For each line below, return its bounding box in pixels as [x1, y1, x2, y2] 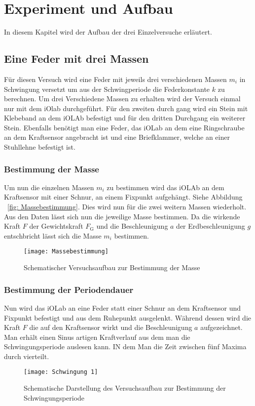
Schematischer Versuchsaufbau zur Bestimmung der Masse [24, 262, 200, 273]
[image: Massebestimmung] [24, 248, 109, 255]
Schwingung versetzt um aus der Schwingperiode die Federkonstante [4, 83, 210, 94]
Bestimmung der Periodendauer [4, 283, 134, 295]
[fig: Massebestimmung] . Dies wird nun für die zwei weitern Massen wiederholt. [7, 202, 247, 212]
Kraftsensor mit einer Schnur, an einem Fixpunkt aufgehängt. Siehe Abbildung [4, 192, 243, 202]
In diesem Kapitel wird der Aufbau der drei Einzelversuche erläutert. [4, 27, 212, 37]
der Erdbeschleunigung [176, 221, 245, 231]
